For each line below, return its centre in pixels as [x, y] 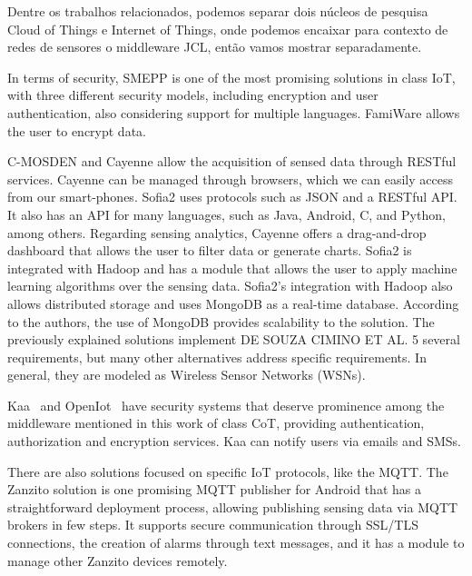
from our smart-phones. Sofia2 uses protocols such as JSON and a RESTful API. [232, 197]
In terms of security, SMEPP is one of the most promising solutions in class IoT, [231, 77]
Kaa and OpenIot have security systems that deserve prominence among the [226, 405]
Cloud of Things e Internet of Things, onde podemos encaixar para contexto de [228, 29]
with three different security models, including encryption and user [193, 95]
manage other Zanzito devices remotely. [118, 560]
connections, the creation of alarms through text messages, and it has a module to [236, 543]
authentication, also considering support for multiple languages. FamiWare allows [234, 112]
